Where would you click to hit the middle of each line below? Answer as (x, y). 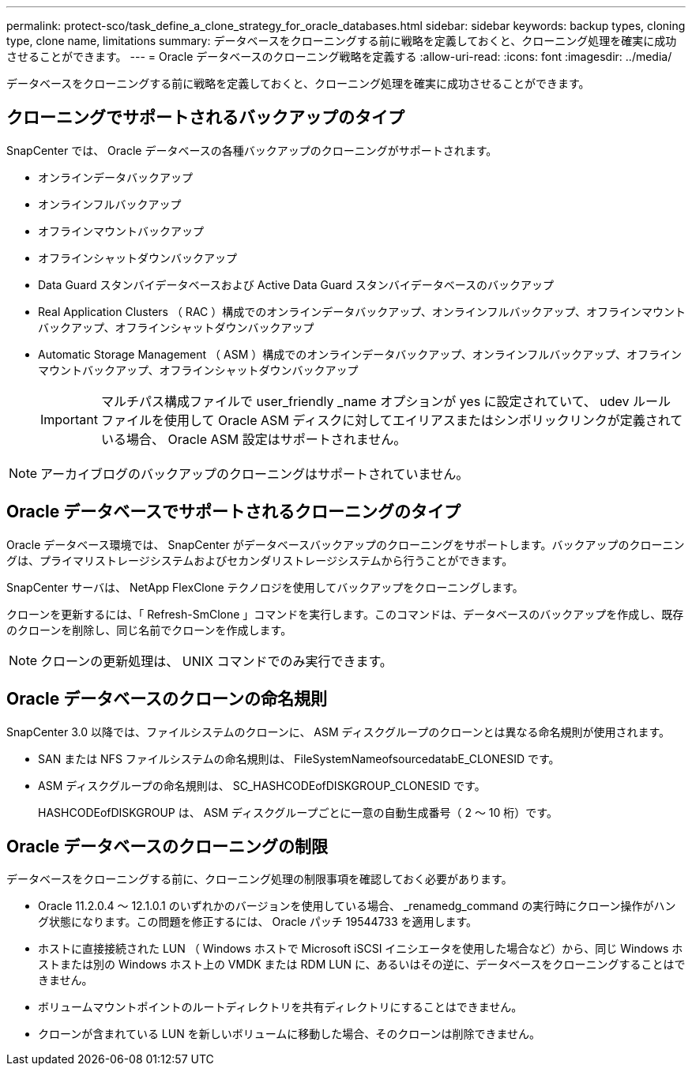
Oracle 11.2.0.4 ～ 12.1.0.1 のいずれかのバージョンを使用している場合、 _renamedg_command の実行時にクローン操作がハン (357, 906)
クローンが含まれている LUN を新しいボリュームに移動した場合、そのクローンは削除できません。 (290, 1034)
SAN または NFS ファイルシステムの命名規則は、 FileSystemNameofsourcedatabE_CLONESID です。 (299, 758)
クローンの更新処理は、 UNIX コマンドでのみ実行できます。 (216, 661)
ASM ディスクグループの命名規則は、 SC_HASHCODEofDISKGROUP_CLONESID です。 (262, 785)
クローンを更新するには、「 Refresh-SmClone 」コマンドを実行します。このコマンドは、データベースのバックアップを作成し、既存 (345, 614)
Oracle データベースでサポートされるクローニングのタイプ (234, 512)
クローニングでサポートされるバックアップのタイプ (205, 118)
